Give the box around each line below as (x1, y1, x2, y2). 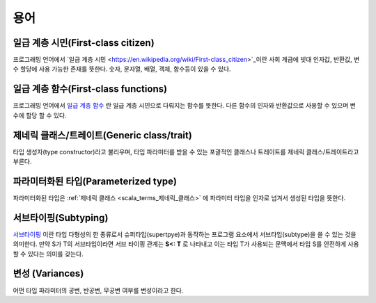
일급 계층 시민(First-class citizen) (13, 37, 155, 49)
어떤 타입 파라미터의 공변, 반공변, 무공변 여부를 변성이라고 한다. (13, 286, 184, 295)
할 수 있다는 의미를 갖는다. (13, 249, 84, 258)
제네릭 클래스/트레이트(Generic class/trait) (13, 129, 193, 141)
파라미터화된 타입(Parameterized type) (13, 175, 178, 187)
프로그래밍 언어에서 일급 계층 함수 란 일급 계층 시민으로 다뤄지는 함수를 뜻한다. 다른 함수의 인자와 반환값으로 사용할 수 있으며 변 (13, 101, 357, 110)
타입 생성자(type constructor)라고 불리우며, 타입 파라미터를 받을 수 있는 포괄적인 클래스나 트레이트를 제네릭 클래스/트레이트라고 (13, 147, 359, 156)
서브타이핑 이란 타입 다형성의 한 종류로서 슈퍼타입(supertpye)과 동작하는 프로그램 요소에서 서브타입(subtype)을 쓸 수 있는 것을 (13, 230, 357, 238)
